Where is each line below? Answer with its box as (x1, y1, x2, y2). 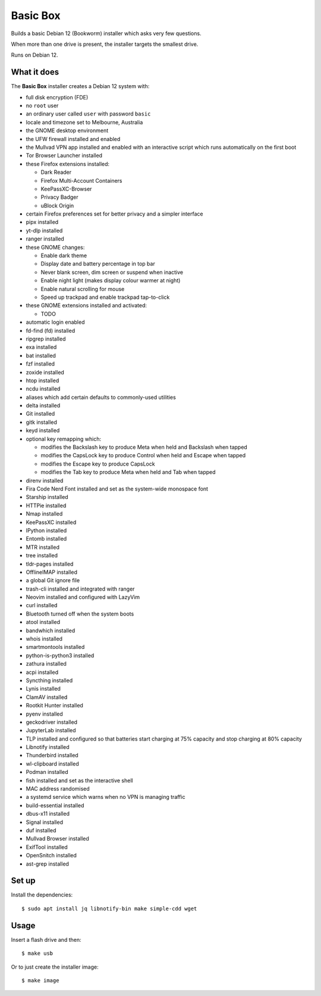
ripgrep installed (26, 335, 66, 342)
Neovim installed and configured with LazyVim (26, 594, 140, 601)
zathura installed (26, 660, 67, 667)
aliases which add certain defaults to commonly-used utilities (26, 394, 177, 401)
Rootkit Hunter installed (26, 702, 83, 709)
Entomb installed (26, 535, 67, 542)
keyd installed (26, 427, 60, 434)
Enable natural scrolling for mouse (40, 285, 125, 292)
